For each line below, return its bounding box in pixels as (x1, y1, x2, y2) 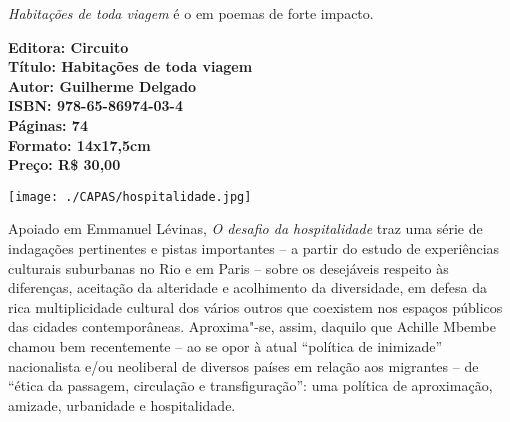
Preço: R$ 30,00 (8, 154, 121, 175)
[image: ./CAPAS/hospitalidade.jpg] (8, 189, 252, 204)
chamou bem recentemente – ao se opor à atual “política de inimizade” (8, 335, 443, 356)
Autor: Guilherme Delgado (8, 75, 197, 96)
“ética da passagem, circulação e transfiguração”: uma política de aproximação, (8, 375, 493, 396)
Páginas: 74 (8, 114, 88, 135)
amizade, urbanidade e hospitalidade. (8, 394, 236, 415)
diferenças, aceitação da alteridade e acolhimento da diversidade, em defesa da (8, 277, 488, 298)
